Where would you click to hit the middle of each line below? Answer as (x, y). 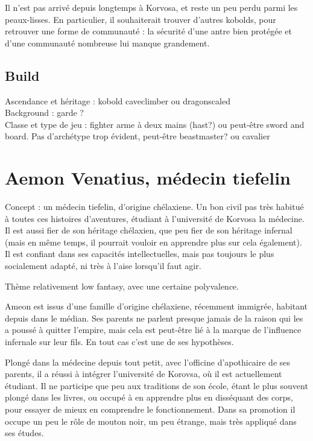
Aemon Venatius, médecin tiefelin (148, 178)
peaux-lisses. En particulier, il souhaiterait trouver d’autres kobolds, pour (141, 19)
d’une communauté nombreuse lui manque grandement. (107, 43)
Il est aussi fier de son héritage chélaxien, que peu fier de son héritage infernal (149, 230)
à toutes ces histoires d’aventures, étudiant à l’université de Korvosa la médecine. (155, 218)
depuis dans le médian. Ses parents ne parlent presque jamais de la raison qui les (154, 318)
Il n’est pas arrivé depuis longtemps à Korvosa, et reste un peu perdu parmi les (151, 7)
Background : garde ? (44, 113)
